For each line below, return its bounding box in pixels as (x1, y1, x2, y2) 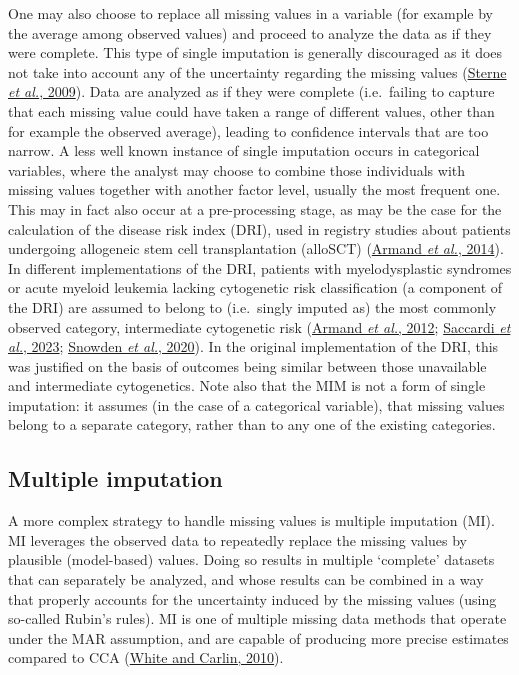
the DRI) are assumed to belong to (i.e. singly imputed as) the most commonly (8, 296, 497, 317)
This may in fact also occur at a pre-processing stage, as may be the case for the (8, 198, 502, 219)
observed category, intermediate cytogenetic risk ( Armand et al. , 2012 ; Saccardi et (8, 316, 511, 337)
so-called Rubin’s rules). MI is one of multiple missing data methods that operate (8, 608, 507, 629)
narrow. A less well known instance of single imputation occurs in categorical (8, 140, 480, 161)
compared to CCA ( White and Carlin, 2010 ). (8, 647, 284, 668)
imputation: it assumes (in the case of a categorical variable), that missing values (8, 394, 505, 415)
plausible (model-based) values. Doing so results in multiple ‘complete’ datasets (8, 549, 495, 570)
